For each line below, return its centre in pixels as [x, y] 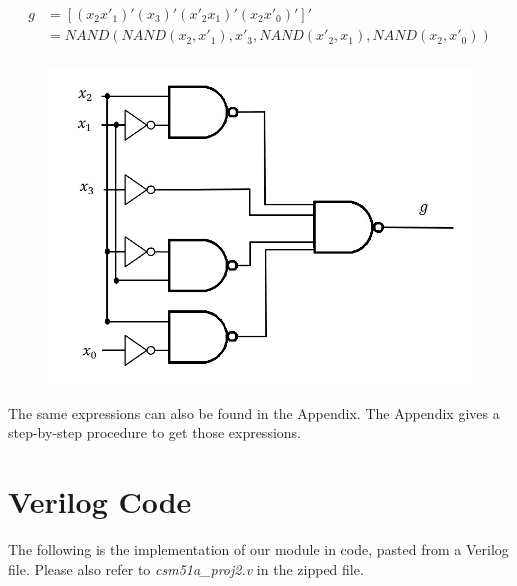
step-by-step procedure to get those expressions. [154, 432]
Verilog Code [100, 501]
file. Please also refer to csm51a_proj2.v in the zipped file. [186, 568]
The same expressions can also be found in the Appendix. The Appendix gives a [254, 412]
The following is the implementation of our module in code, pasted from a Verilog [258, 549]
